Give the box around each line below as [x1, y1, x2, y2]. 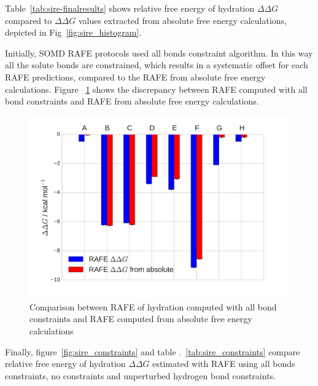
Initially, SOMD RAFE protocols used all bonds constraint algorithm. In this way [5, 46, 313, 59]
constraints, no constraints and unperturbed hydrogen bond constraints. [5, 369, 276, 382]
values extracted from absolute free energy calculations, [78, 14, 287, 26]
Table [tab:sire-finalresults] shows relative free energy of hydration [5, 2, 255, 14]
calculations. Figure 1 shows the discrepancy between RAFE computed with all [5, 82, 308, 95]
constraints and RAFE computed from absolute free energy [29, 312, 252, 325]
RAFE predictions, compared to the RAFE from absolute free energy [5, 70, 266, 83]
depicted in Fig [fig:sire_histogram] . [5, 26, 142, 39]
